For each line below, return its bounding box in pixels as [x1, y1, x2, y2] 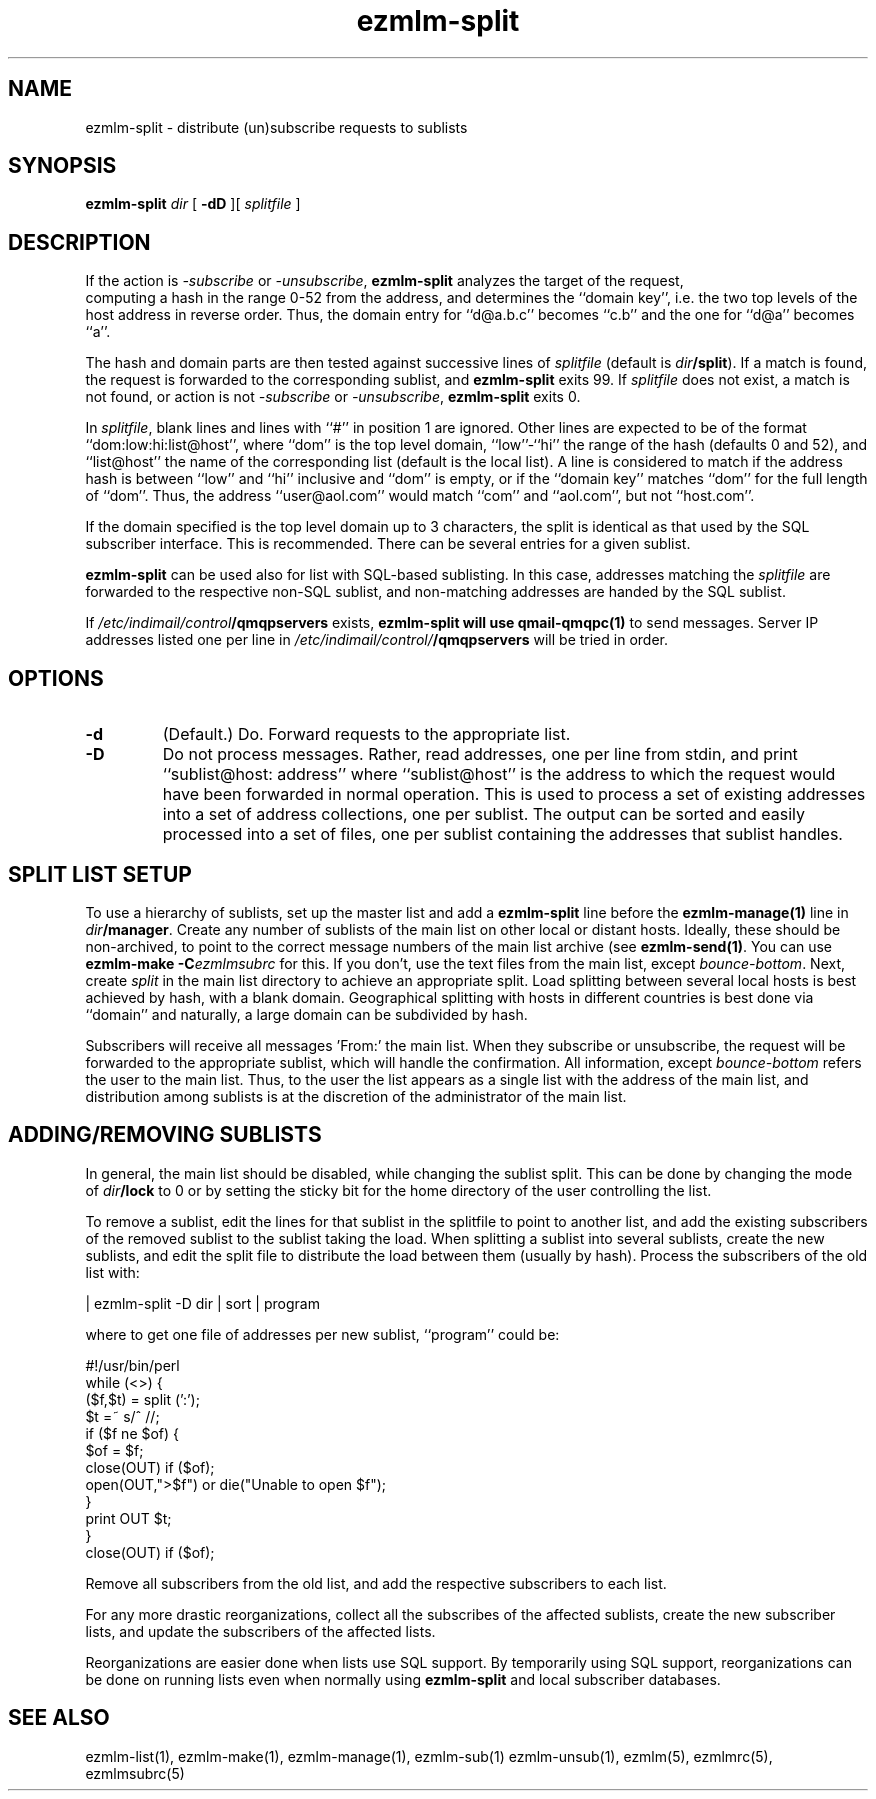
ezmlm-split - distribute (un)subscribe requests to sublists [85, 118, 468, 136]
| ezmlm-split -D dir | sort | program [85, 1294, 320, 1312]
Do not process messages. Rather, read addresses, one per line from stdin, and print [162, 744, 798, 765]
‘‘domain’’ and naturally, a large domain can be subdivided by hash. [85, 1005, 528, 1023]
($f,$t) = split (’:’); [85, 1390, 200, 1408]
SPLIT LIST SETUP [8, 861, 192, 887]
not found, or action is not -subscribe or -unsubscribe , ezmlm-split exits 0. [85, 388, 581, 406]
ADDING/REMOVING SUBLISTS [8, 1122, 322, 1148]
